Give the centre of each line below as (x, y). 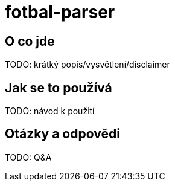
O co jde (30, 41)
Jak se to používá (59, 88)
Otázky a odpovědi (62, 134)
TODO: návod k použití (50, 111)
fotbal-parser (60, 12)
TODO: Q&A (28, 157)
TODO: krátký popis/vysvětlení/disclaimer (87, 65)
